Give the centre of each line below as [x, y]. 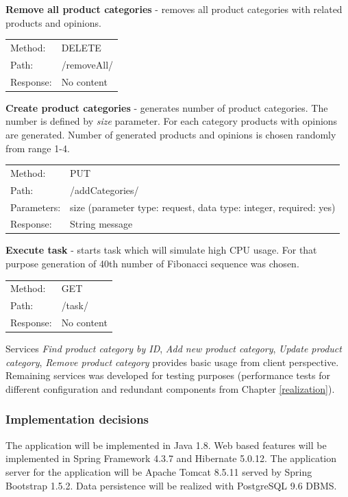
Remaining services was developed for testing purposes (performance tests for [168, 375]
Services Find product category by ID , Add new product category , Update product [174, 349]
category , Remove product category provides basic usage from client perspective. [172, 362]
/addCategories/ [104, 190]
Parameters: [36, 207]
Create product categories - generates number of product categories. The [167, 107]
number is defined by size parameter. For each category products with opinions [172, 121]
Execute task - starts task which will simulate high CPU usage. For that [161, 250]
